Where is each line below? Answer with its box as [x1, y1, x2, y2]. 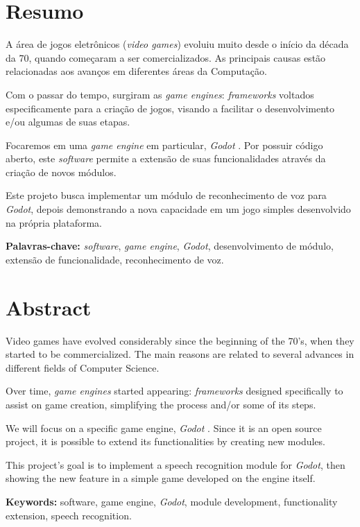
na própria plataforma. [6, 215, 102, 230]
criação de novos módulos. [6, 164, 117, 179]
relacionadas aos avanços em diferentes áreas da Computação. [6, 64, 267, 78]
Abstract [6, 293, 92, 321]
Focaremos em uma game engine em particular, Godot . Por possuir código [6, 137, 323, 152]
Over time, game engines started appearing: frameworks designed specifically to [6, 383, 343, 398]
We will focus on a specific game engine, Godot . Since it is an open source [6, 420, 322, 435]
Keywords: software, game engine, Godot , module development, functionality [6, 494, 338, 508]
